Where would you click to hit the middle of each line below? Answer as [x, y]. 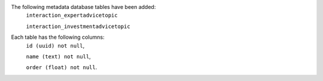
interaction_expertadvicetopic [72, 15]
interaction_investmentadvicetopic [78, 26]
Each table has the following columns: [58, 37]
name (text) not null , [58, 56]
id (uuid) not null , [55, 45]
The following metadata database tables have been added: [83, 7]
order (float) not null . [62, 67]
